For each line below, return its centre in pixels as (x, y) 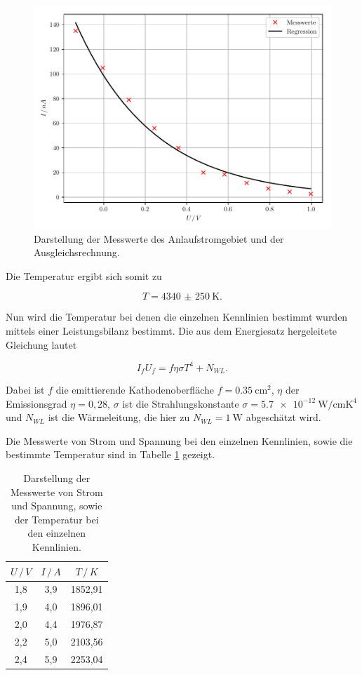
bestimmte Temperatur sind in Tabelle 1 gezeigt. (110, 454)
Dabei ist (25, 390)
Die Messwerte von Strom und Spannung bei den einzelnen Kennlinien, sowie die (179, 440)
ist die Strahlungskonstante (181, 403)
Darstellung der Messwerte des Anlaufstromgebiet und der (159, 238)
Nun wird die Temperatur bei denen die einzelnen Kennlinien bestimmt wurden (177, 317)
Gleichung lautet (41, 344)
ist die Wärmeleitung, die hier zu (119, 417)
